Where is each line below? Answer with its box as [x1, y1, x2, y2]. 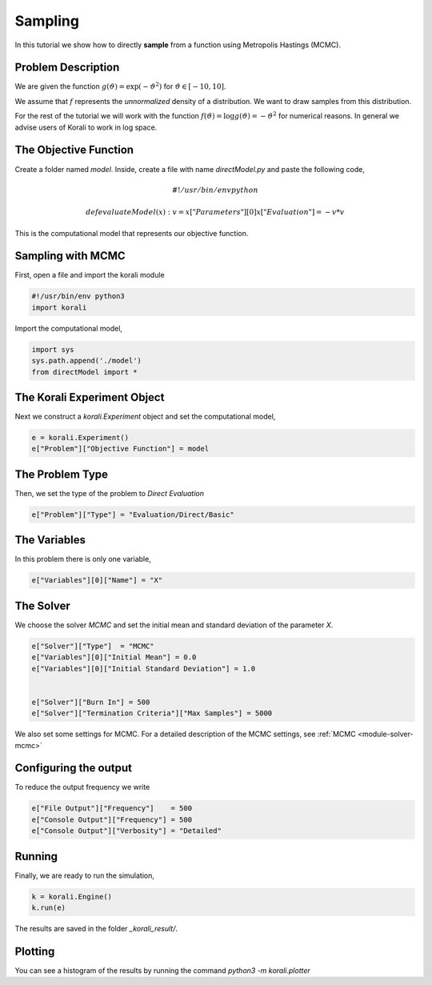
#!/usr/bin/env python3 [31, 292, 126, 301]
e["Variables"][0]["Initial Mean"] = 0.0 [31, 653, 197, 662]
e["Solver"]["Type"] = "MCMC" [31, 641, 155, 651]
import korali [31, 302, 87, 312]
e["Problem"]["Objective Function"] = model [31, 444, 210, 454]
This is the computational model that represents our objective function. [14, 228, 249, 238]
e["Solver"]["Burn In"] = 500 [31, 697, 150, 707]
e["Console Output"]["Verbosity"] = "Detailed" [31, 827, 222, 835]
